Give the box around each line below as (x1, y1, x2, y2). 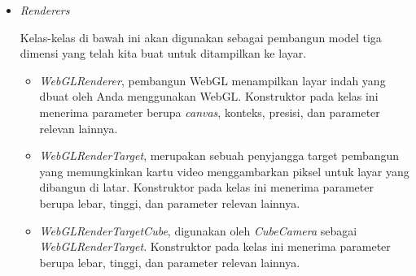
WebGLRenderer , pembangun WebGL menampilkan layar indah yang (39, 71, 386, 88)
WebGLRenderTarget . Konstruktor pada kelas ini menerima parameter (39, 238, 391, 255)
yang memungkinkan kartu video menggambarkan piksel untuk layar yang (39, 162, 409, 179)
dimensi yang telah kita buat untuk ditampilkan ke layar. (20, 45, 307, 62)
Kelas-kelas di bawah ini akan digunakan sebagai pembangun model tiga (20, 28, 382, 45)
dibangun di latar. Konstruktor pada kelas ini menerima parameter (39, 179, 374, 196)
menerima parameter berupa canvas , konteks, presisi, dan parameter (39, 103, 380, 120)
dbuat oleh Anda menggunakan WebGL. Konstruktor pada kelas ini (39, 88, 379, 105)
